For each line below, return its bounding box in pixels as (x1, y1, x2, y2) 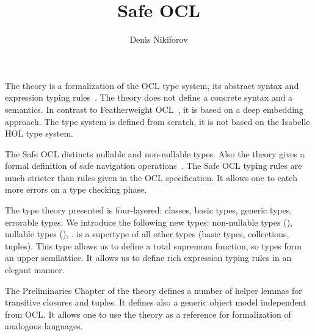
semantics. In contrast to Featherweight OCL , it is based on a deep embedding (5, 102, 303, 115)
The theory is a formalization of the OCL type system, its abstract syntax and (5, 79, 299, 91)
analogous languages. (5, 320, 83, 332)
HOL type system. (5, 127, 73, 140)
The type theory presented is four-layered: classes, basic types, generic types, (5, 204, 292, 216)
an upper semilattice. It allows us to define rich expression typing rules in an (5, 251, 292, 264)
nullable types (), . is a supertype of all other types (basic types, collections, (5, 227, 289, 240)
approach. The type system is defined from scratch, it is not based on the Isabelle (5, 115, 310, 127)
